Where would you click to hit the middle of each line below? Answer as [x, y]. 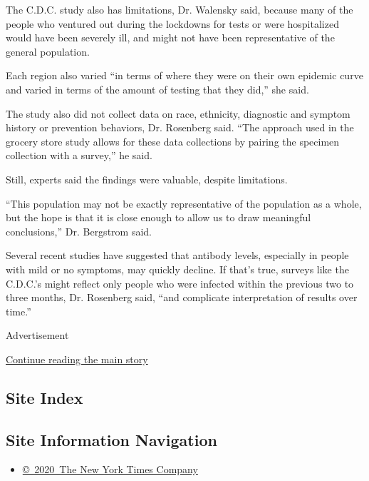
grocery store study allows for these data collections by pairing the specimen [173, 141]
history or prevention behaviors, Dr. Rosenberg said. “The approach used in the [180, 127]
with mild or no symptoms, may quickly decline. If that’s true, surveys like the [177, 269]
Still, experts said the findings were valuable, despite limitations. [147, 179]
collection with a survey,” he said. [79, 155]
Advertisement [37, 335]
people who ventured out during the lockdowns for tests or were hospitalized [172, 23]
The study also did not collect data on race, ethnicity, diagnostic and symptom [178, 113]
